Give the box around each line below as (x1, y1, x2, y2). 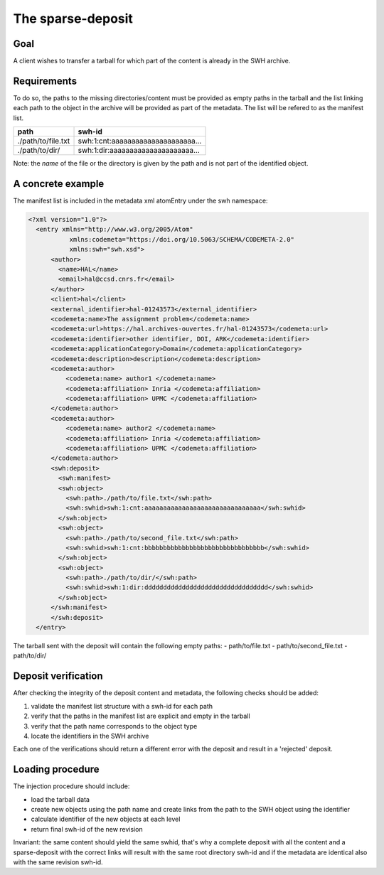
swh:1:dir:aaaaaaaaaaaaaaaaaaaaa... (78, 146, 201, 156)
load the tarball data (31, 795, 90, 803)
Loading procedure (13, 763, 100, 775)
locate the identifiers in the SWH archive (31, 731, 149, 740)
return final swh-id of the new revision (31, 825, 143, 833)
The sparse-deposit (13, 11, 133, 26)
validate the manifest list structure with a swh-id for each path (31, 702, 213, 710)
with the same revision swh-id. (13, 857, 103, 866)
